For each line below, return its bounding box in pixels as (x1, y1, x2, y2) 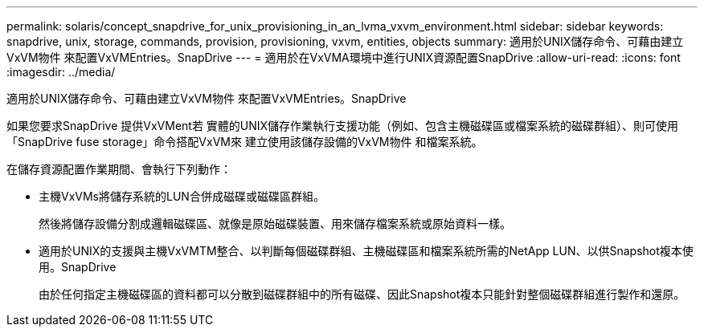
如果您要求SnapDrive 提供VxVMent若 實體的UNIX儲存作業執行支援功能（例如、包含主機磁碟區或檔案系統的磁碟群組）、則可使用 (6, 119, 679, 132)
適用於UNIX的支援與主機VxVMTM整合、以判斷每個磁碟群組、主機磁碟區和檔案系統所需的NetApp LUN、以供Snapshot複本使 (39, 244, 694, 258)
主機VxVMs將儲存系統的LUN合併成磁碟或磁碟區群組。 (39, 189, 325, 203)
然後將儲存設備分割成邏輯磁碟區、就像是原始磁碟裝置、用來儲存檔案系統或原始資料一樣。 (39, 217, 511, 230)
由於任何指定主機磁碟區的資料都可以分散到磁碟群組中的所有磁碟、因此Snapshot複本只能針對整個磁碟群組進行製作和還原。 (39, 287, 686, 301)
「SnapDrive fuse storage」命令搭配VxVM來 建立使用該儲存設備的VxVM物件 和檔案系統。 (6, 135, 483, 148)
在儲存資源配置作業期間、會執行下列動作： (6, 162, 231, 176)
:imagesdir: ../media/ (6, 65, 116, 79)
